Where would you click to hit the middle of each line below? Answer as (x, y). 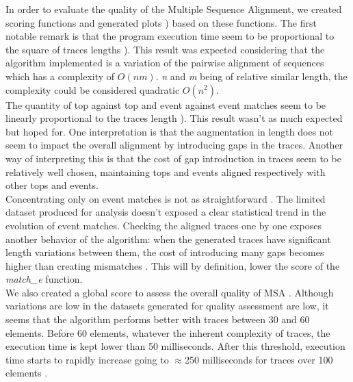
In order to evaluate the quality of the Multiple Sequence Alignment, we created (174, 9)
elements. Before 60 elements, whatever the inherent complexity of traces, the (168, 332)
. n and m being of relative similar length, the (251, 76)
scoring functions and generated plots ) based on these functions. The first (161, 22)
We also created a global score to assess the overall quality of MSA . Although (170, 292)
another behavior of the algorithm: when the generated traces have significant (168, 239)
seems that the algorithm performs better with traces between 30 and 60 (158, 319)
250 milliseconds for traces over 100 (259, 359)
